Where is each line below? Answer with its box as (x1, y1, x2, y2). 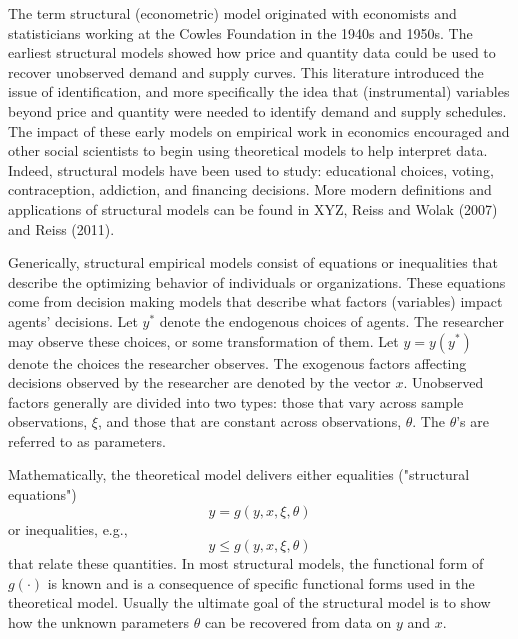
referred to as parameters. (8, 430, 166, 451)
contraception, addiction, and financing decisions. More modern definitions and (8, 179, 492, 200)
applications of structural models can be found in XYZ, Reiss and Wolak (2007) (8, 198, 498, 219)
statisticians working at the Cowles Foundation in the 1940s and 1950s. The (8, 22, 473, 43)
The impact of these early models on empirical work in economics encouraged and (8, 120, 510, 141)
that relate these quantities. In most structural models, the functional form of (8, 553, 484, 574)
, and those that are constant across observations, (97, 411, 402, 432)
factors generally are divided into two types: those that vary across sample (8, 391, 464, 412)
